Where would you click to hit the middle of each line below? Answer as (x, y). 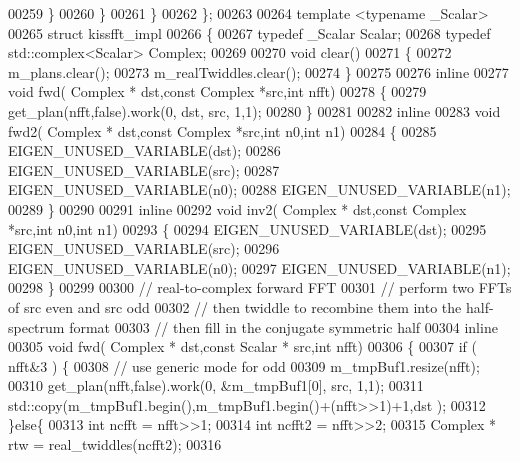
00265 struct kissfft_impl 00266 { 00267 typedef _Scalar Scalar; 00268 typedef (249, 32)
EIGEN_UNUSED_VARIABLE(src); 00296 (144, 248)
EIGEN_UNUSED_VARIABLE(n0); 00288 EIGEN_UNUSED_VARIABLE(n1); (259, 189)
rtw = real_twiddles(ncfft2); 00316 (115, 444)
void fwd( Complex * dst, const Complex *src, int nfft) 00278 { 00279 (217, 91)
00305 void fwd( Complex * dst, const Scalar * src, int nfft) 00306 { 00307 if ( (242, 346)
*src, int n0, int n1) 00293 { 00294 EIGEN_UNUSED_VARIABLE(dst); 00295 (247, 228)
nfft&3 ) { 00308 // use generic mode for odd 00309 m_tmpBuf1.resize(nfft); (244, 365)
